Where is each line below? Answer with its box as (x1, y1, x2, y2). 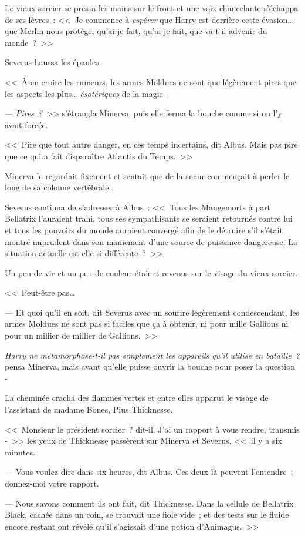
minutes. (5, 445, 35, 458)
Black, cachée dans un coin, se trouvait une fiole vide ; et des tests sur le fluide (5, 508, 289, 521)
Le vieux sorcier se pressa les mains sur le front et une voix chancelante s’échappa (5, 2, 299, 14)
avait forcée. (5, 118, 48, 130)
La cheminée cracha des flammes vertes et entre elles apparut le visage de (5, 391, 269, 404)
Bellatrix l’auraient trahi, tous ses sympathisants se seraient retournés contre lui (5, 212, 293, 225)
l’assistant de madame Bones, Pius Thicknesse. (5, 403, 173, 416)
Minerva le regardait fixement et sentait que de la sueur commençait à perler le (5, 169, 290, 182)
